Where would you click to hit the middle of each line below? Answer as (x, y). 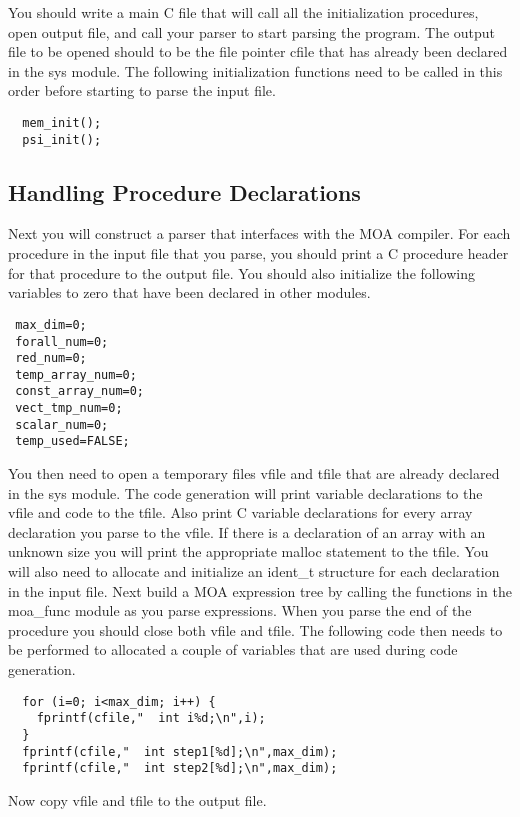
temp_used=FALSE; (72, 441)
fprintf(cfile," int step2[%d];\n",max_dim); (180, 768)
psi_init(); (62, 139)
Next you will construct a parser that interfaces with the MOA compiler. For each (259, 233)
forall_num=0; (62, 341)
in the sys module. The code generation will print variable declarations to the (245, 492)
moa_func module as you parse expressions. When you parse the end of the (240, 610)
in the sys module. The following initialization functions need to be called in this (255, 70)
